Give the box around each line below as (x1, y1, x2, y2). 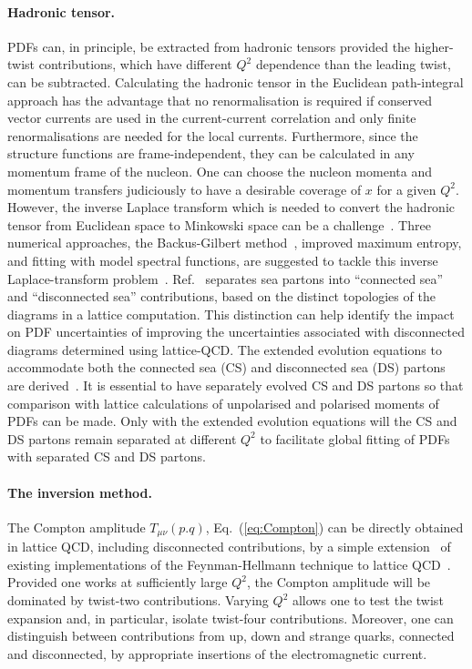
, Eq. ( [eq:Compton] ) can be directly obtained (205, 517, 464, 536)
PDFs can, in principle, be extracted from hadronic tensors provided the (7, 36, 411, 56)
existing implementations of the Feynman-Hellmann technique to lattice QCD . (7, 554, 451, 573)
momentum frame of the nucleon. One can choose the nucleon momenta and (7, 161, 432, 180)
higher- (414, 36, 454, 56)
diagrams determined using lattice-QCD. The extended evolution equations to (7, 340, 442, 359)
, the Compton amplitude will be (247, 573, 431, 592)
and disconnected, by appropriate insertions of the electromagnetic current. (7, 644, 427, 663)
